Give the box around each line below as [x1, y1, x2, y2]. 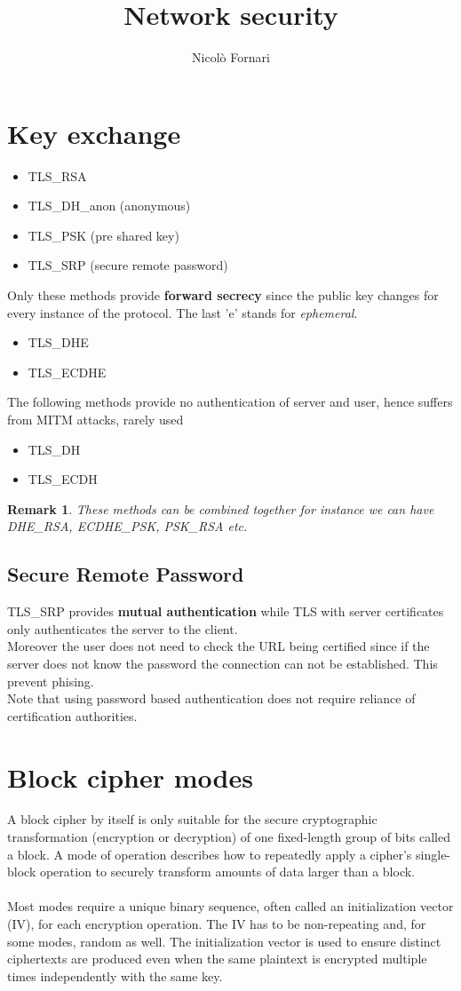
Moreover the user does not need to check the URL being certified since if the [7, 637, 430, 655]
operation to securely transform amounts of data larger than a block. [39, 862, 415, 881]
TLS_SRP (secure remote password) [28, 256, 228, 274]
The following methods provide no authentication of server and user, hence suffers [7, 392, 453, 411]
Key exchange [7, 115, 181, 151]
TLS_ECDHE [28, 362, 107, 381]
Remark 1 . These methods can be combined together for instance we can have [7, 499, 434, 518]
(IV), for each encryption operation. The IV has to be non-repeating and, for [7, 915, 426, 933]
